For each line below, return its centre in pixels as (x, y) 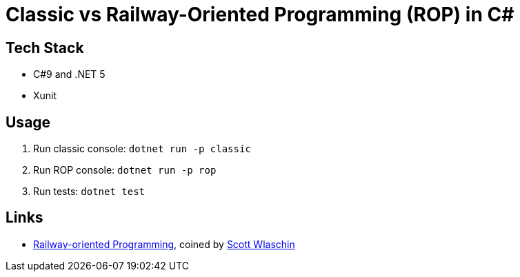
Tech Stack (45, 48)
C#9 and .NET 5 (69, 74)
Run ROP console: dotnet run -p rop (125, 170)
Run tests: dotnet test (89, 192)
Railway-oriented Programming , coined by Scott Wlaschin (164, 244)
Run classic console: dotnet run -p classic (142, 149)
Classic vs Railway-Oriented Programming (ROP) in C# (260, 14)
